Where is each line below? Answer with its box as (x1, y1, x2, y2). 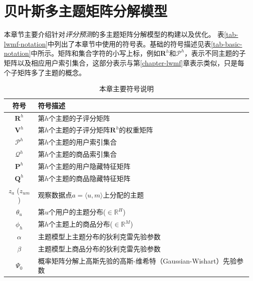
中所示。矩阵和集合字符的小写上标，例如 (31, 48, 161, 58)
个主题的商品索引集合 (49, 149, 117, 159)
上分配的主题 (103, 190, 144, 200)
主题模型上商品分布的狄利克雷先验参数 (37, 243, 161, 253)
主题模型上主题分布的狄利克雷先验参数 (37, 231, 161, 241)
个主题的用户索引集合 (49, 137, 117, 147)
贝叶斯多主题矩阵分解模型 (4, 1, 168, 21)
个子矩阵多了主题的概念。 (4, 67, 86, 77)
